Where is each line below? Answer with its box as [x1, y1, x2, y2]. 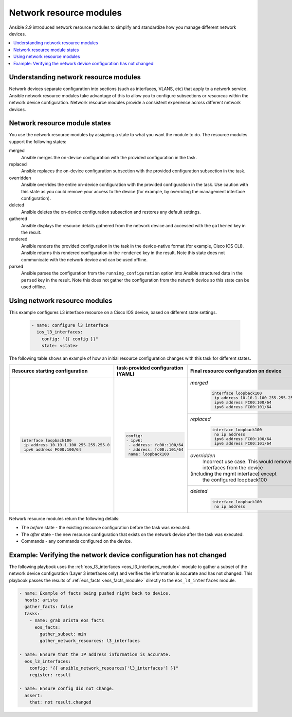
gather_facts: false [24, 604, 73, 609]
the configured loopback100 [202, 477, 267, 483]
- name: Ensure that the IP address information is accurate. [19, 652, 171, 657]
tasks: [24, 611, 40, 616]
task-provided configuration [116, 364, 183, 371]
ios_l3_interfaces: [36, 329, 83, 335]
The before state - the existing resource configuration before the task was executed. [21, 525, 191, 531]
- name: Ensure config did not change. [19, 686, 114, 691]
